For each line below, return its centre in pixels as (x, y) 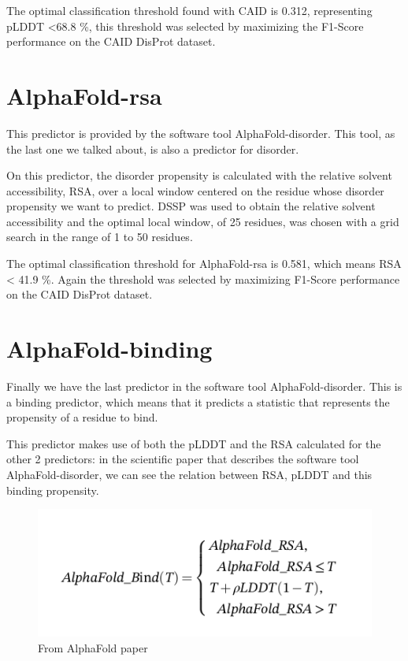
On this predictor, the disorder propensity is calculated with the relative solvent (199, 175)
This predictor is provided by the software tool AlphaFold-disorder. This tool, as (201, 133)
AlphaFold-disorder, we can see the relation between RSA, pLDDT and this (189, 474)
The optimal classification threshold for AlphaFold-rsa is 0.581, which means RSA (204, 264)
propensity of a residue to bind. (82, 417)
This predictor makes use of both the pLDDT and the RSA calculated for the (194, 443)
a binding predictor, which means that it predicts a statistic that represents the (198, 401)
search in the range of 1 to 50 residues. (100, 237)
